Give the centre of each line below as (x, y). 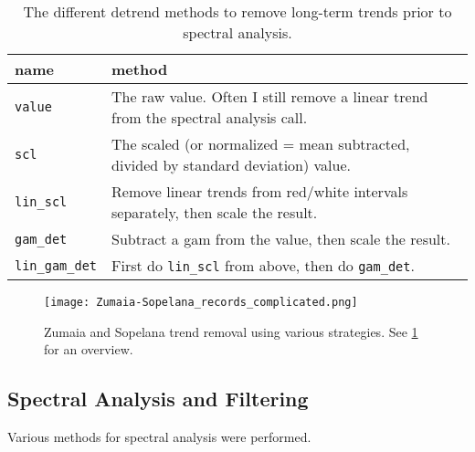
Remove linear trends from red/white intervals (260, 191)
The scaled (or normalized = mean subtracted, (261, 144)
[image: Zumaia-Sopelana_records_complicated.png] (201, 302)
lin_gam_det (56, 265)
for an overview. (89, 349)
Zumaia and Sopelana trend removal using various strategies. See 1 (231, 331)
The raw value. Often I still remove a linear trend (270, 96)
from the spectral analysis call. (210, 117)
